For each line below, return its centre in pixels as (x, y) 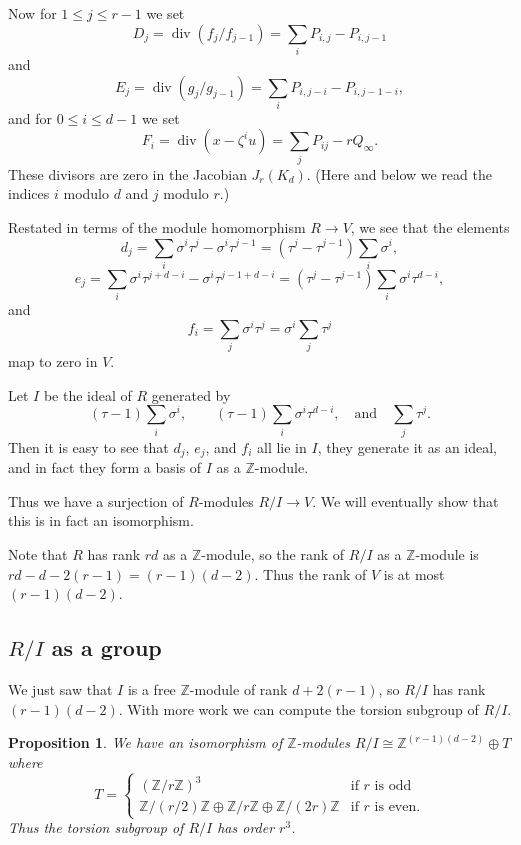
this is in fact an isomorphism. (101, 520)
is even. (397, 807)
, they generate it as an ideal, (407, 446)
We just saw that (60, 689)
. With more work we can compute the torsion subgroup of (298, 708)
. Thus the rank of (310, 573)
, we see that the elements (430, 226)
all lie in (282, 446)
